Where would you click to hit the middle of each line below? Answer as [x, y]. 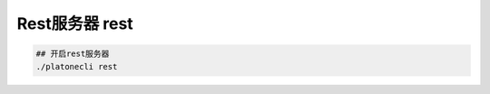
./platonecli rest [77, 66]
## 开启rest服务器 [73, 54]
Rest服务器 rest [75, 23]
